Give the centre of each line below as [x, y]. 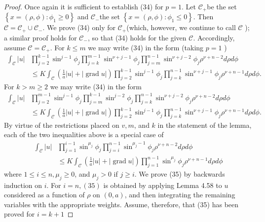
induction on [23, 185]
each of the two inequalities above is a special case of [84, 134]
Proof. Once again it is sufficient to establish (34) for [84, 6]
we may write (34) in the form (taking [146, 47]
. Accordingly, [214, 37]
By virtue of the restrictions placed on [62, 125]
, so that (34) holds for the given [137, 37]
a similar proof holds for [40, 37]
